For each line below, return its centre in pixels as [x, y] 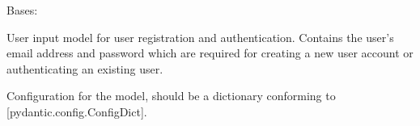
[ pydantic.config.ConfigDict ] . [77, 111]
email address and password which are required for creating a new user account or [210, 53]
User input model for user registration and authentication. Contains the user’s [200, 37]
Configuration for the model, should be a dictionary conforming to [171, 96]
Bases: [22, 10]
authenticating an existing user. [85, 68]
